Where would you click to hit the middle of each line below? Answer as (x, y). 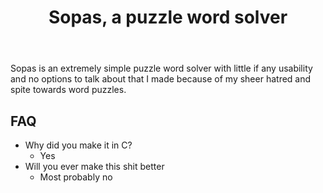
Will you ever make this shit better (94, 166)
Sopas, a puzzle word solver (168, 17)
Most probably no (76, 177)
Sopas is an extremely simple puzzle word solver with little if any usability (161, 68)
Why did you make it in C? (78, 145)
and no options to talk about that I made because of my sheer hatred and (161, 79)
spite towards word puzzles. (68, 90)
